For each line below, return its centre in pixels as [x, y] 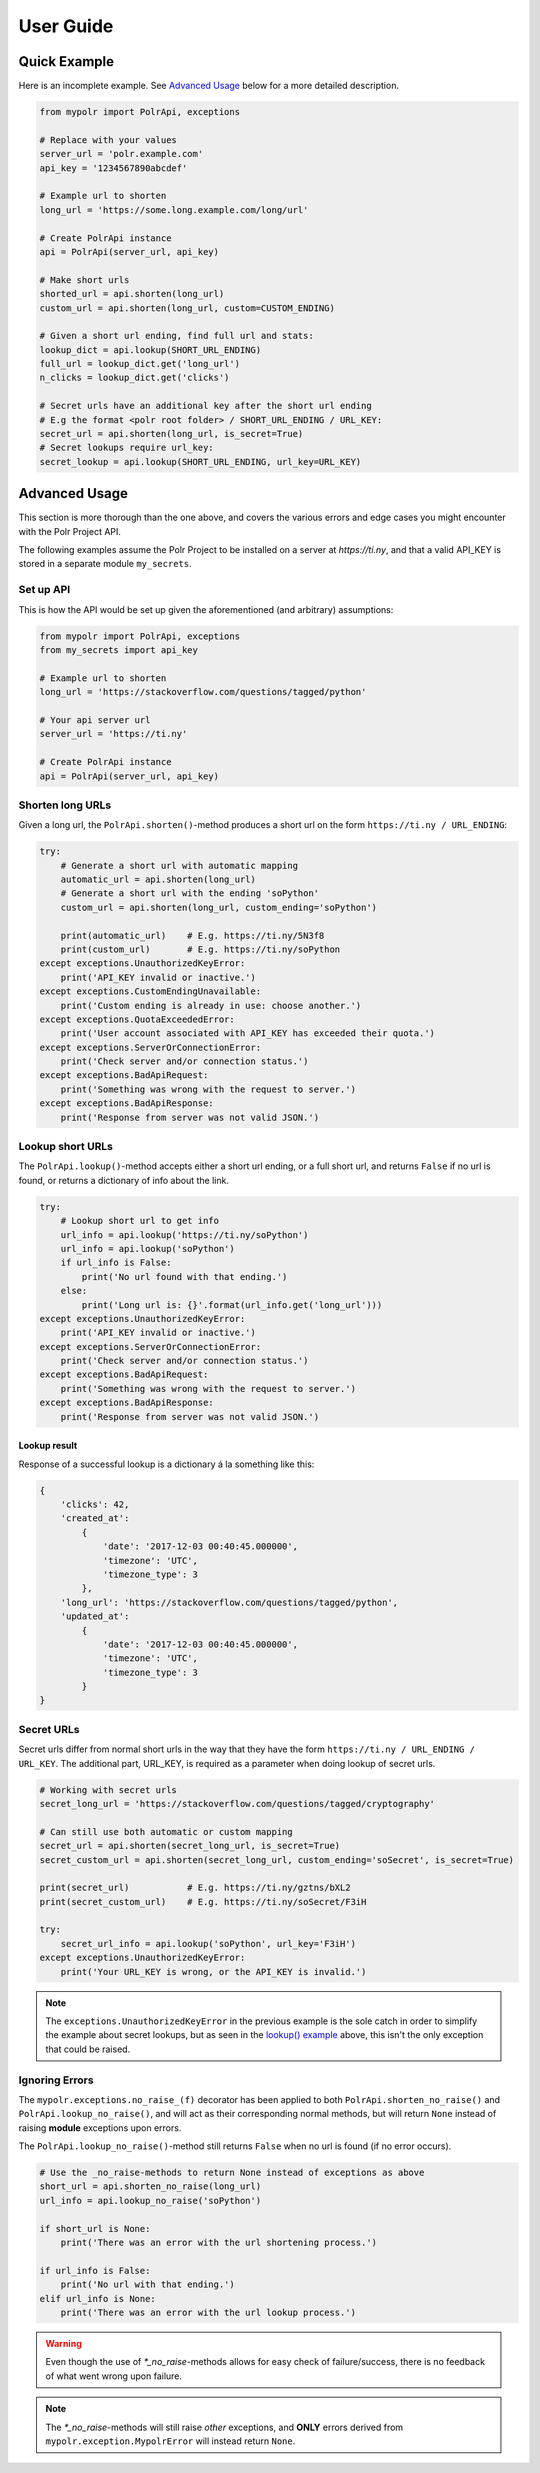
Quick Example [66, 61]
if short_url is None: [95, 2228]
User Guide [66, 26]
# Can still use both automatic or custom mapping [166, 1831]
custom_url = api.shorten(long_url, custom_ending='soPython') [219, 907]
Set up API [44, 590]
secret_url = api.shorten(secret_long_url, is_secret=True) [190, 1846]
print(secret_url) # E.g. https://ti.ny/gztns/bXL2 [195, 1888]
